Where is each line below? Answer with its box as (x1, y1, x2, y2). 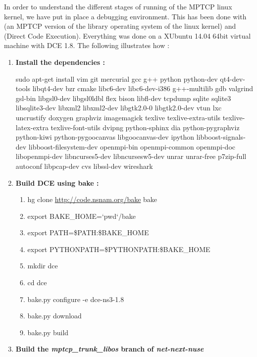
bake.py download (27, 310, 82, 321)
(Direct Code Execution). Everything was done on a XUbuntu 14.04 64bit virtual (4, 30, 251, 41)
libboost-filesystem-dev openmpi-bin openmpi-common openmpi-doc (28, 141, 235, 152)
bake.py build (27, 327, 69, 337)
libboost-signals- (196, 132, 246, 142)
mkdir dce (27, 260, 58, 271)
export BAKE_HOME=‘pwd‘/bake (27, 210, 136, 221)
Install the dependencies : (15, 56, 105, 67)
